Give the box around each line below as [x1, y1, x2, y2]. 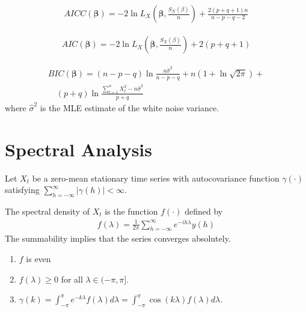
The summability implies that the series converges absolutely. [5, 232, 231, 245]
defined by [185, 204, 223, 217]
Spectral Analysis [5, 136, 153, 161]
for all [61, 272, 83, 285]
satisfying [5, 183, 40, 196]
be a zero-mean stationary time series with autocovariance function [32, 171, 280, 184]
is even [26, 252, 51, 265]
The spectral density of [5, 204, 90, 217]
